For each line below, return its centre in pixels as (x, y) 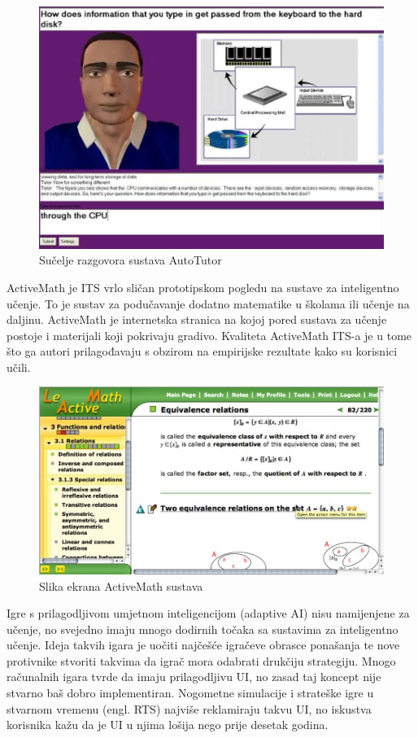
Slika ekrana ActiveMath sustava (121, 585)
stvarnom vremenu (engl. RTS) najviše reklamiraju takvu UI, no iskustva (189, 708)
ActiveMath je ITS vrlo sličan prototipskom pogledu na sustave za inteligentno (203, 287)
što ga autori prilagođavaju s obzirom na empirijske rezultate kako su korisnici (202, 351)
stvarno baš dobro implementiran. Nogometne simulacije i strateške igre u (190, 693)
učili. (19, 367)
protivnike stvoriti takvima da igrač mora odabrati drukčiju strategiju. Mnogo (201, 660)
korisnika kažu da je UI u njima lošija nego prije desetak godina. (168, 725)
